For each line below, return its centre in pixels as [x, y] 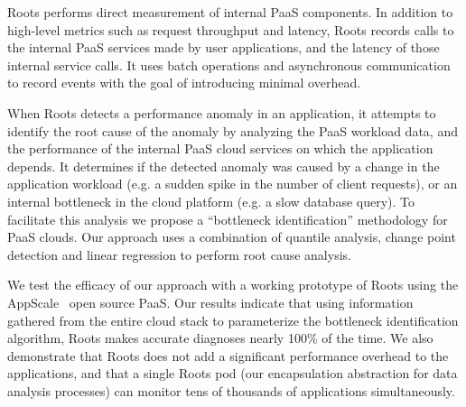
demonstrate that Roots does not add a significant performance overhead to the [228, 355]
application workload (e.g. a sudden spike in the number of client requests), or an [233, 184]
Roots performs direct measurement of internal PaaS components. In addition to [230, 12]
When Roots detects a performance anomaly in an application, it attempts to [222, 112]
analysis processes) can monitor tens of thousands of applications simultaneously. [231, 390]
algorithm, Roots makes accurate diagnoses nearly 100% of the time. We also [220, 338]
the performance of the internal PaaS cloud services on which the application [220, 148]
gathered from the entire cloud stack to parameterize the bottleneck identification [233, 320]
